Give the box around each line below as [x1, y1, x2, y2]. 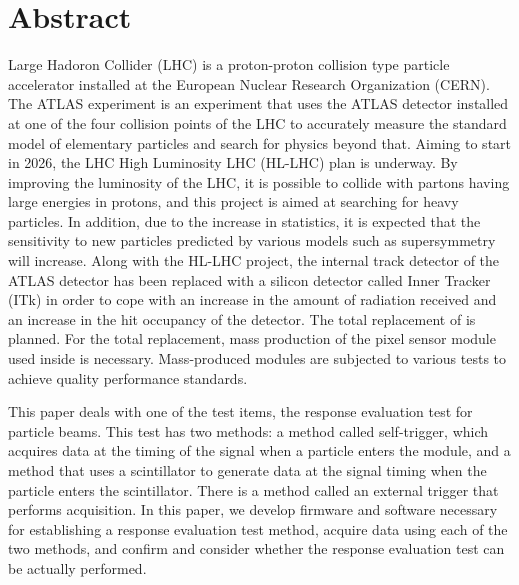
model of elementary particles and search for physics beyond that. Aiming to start [8, 132, 512, 153]
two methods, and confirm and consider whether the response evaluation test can [8, 538, 505, 559]
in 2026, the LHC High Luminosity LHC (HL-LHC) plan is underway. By [8, 152, 458, 173]
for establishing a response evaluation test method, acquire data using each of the [8, 518, 508, 539]
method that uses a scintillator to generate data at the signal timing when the [8, 460, 487, 480]
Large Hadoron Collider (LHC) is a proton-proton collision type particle [8, 54, 450, 75]
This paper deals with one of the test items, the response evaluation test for [8, 401, 473, 422]
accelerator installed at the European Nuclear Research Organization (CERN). [8, 73, 490, 94]
